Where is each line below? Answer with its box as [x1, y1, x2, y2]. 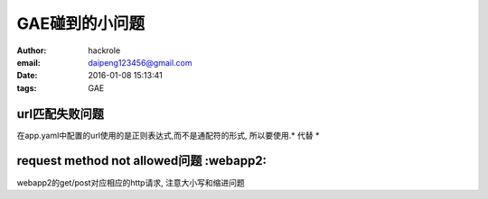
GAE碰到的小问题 [16, 14, 145, 33]
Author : [16, 45, 47, 56]
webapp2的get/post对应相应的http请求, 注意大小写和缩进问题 [16, 176, 245, 188]
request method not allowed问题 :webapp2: [16, 153, 267, 168]
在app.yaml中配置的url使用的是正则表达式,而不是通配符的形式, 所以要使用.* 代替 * [16, 130, 320, 140]
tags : [16, 82, 37, 94]
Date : [16, 70, 38, 81]
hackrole [88, 45, 121, 56]
